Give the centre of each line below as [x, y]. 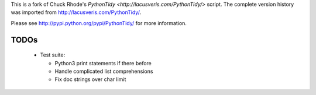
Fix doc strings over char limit [90, 79]
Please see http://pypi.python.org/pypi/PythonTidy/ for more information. [99, 23]
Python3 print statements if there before [103, 63]
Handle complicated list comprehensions [104, 71]
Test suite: [53, 55]
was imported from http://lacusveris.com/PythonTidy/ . [76, 12]
